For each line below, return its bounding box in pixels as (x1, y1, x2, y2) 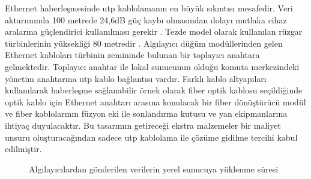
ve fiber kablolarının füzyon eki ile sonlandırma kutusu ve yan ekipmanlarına (5, 107, 288, 120)
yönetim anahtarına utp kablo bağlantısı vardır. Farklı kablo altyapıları (5, 72, 267, 84)
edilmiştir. (5, 142, 42, 155)
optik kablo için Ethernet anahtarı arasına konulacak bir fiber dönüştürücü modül (5, 95, 306, 108)
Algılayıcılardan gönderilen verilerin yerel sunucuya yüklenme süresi (29, 162, 279, 175)
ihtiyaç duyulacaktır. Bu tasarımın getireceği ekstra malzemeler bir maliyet (5, 119, 281, 131)
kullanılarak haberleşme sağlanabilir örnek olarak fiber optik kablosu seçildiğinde (5, 84, 303, 96)
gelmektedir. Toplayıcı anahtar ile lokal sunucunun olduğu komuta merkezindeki (5, 60, 300, 72)
